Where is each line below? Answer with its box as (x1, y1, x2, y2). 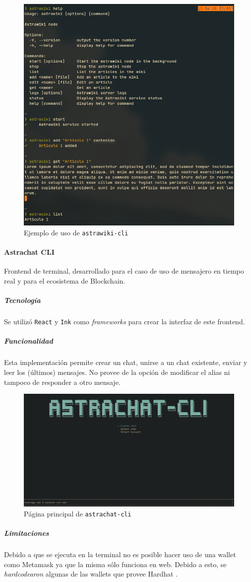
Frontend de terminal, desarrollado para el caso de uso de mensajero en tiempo (4, 266, 244, 276)
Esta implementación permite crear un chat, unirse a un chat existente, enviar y (4, 357, 248, 367)
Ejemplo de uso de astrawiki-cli (24, 227, 128, 237)
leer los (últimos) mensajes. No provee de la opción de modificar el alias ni (4, 366, 230, 377)
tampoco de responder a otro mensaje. (4, 376, 121, 387)
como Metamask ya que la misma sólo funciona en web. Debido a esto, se (4, 559, 227, 569)
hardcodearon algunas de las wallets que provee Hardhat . (4, 569, 178, 579)
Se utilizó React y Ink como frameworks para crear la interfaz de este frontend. (4, 316, 245, 327)
